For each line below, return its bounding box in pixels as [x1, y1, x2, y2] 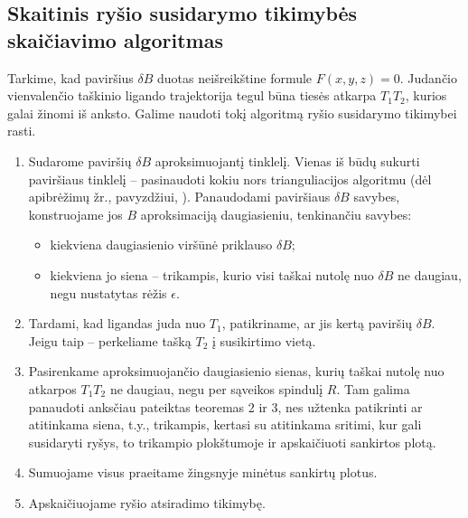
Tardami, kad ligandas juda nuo [28, 314, 206, 333]
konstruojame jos [28, 204, 123, 223]
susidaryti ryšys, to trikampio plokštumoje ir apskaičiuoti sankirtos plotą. [28, 432, 436, 451]
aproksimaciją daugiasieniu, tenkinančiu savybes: [140, 204, 412, 223]
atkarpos [28, 379, 77, 398]
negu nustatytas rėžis [50, 283, 167, 302]
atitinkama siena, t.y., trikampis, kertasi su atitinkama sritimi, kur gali [28, 415, 422, 434]
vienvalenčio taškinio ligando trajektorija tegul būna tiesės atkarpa [7, 86, 377, 105]
